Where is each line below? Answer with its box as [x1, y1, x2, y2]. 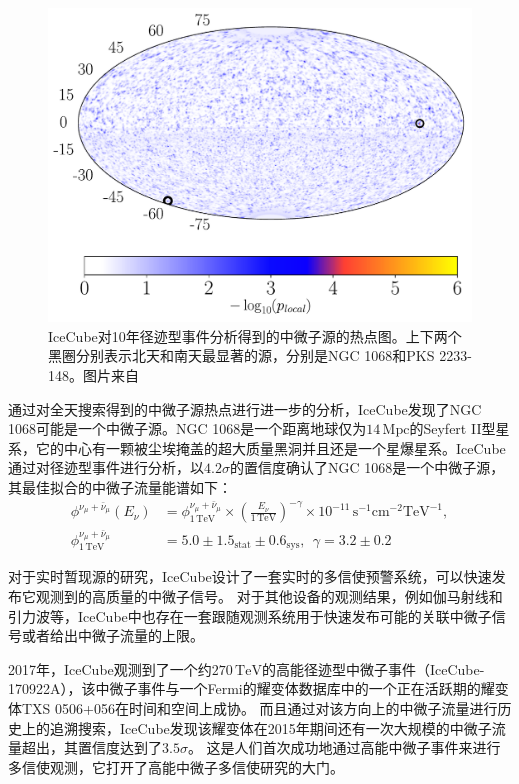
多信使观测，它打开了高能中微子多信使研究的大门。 [8, 756, 344, 777]
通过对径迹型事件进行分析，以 [8, 457, 204, 478]
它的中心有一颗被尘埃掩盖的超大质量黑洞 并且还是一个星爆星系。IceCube [35, 437, 506, 458]
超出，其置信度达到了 [21, 737, 162, 758]
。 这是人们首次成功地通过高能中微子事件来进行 [187, 737, 501, 758]
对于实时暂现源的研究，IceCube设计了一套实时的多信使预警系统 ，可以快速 [8, 566, 492, 587]
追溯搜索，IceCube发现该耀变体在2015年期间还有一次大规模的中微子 [49, 717, 492, 738]
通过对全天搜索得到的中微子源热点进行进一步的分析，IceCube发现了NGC [8, 398, 482, 419]
